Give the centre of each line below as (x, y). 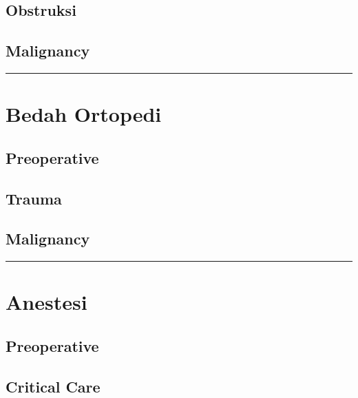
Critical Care (53, 386)
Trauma (34, 198)
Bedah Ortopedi (84, 114)
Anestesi (46, 302)
